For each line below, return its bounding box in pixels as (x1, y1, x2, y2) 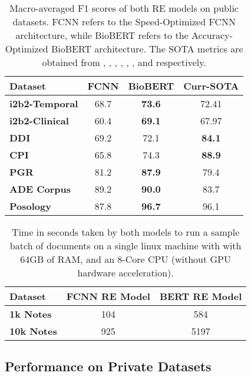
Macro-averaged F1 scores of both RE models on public (9, 1, 239, 15)
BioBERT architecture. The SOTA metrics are (51, 42, 243, 55)
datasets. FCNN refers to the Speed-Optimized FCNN (12, 15, 236, 28)
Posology (9, 199, 51, 213)
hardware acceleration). (77, 266, 174, 279)
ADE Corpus (9, 182, 71, 196)
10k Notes (9, 324, 57, 338)
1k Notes (9, 307, 52, 321)
